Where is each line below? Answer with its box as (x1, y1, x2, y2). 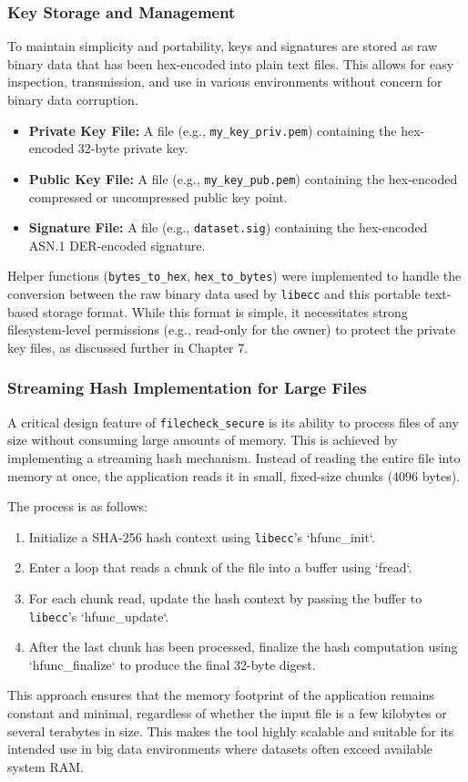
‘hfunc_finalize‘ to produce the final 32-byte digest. (28, 654, 316, 674)
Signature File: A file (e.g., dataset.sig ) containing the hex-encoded (28, 218, 428, 237)
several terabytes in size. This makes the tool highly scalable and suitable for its (7, 721, 454, 740)
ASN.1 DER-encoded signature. (28, 235, 206, 254)
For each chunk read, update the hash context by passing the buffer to (28, 588, 422, 607)
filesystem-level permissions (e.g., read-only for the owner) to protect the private (7, 320, 456, 339)
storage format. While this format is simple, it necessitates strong (42, 302, 408, 321)
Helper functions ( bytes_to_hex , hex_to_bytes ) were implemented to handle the (7, 266, 462, 285)
